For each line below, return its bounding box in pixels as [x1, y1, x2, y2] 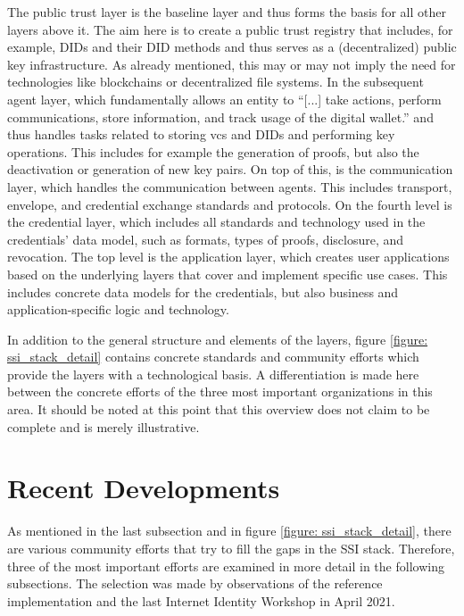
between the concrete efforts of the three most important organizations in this [7, 382, 433, 401]
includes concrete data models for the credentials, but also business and [7, 282, 399, 301]
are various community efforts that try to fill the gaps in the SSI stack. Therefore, [7, 538, 455, 557]
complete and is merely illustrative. [7, 417, 200, 436]
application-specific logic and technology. [7, 300, 229, 319]
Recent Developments [7, 470, 280, 506]
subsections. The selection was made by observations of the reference [7, 574, 383, 593]
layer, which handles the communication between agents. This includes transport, [7, 177, 452, 196]
